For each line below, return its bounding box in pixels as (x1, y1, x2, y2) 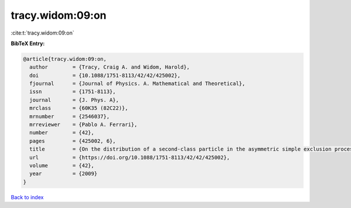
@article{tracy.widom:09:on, (23, 56, 107, 62)
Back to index (11, 193, 44, 200)
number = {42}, (29, 129, 95, 136)
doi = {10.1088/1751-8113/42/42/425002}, (29, 72, 181, 79)
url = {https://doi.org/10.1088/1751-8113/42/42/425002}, (29, 154, 230, 161)
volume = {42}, (29, 162, 95, 169)
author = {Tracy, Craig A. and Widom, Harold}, (29, 64, 190, 70)
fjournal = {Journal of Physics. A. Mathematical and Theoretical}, (29, 80, 246, 87)
